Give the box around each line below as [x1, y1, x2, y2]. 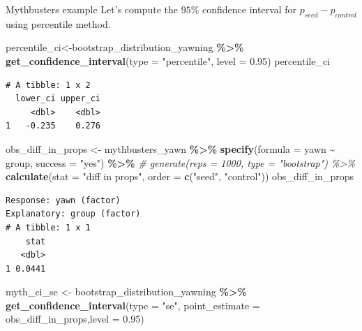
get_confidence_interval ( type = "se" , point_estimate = [6, 297, 260, 312]
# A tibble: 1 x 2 [6, 80, 91, 90]
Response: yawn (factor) [6, 195, 121, 205]
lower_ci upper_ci [15, 94, 101, 104]
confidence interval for [202, 2, 297, 16]
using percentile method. [6, 16, 111, 31]
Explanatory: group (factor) [6, 209, 141, 219]
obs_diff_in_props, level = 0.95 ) [6, 311, 144, 326]
